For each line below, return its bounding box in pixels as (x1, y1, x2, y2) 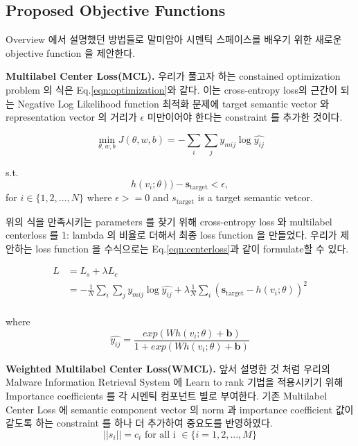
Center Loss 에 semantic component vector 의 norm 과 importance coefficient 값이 (6, 402, 354, 416)
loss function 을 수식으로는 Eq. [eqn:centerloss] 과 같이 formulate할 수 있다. (35, 241, 349, 255)
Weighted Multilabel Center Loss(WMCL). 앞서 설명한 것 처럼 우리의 (6, 361, 330, 375)
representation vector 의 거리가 (6, 110, 137, 124)
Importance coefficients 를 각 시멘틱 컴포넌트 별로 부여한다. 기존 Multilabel (6, 388, 328, 403)
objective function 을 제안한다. (6, 45, 135, 60)
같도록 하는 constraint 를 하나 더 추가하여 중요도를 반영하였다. (6, 415, 273, 430)
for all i (144, 429, 176, 440)
